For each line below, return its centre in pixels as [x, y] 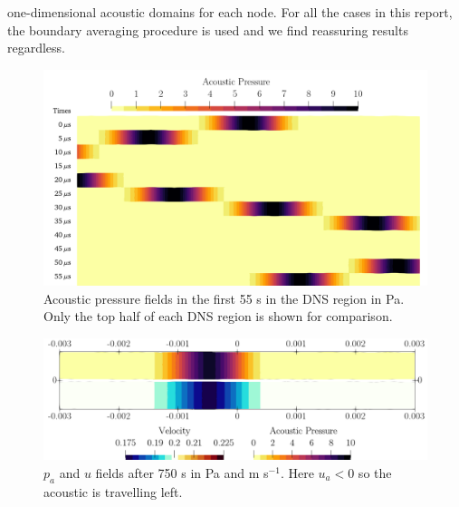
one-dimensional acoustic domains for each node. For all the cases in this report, [230, 12]
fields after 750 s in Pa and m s [182, 472]
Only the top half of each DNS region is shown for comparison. [218, 316]
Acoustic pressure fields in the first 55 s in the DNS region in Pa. [224, 298]
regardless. [37, 48]
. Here [297, 472]
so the [375, 472]
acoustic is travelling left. [113, 491]
